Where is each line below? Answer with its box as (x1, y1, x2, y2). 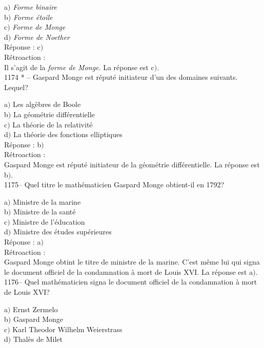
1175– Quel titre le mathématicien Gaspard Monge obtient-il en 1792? (4, 179, 225, 190)
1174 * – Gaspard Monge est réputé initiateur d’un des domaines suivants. (4, 72, 238, 82)
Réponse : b (4, 139, 42, 149)
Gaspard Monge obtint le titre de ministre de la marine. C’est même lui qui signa (4, 256, 260, 267)
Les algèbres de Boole (13, 99, 81, 110)
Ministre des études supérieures (13, 226, 112, 237)
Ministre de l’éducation (12, 216, 85, 227)
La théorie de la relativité (12, 119, 93, 129)
